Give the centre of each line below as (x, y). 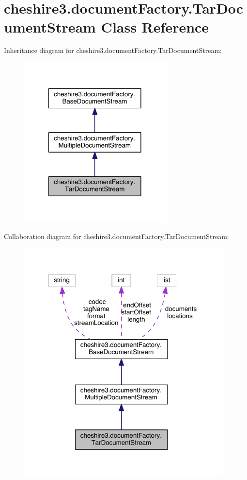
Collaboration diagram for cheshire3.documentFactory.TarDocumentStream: (116, 236)
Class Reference (155, 27)
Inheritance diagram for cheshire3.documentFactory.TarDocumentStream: (113, 50)
